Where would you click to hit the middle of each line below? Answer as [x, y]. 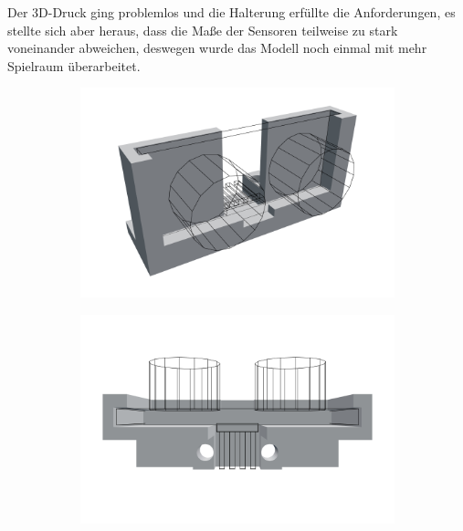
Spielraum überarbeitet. [74, 65]
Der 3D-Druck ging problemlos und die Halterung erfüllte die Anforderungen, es [231, 12]
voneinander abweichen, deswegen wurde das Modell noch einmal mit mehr [217, 48]
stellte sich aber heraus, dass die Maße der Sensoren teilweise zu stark [203, 30]
